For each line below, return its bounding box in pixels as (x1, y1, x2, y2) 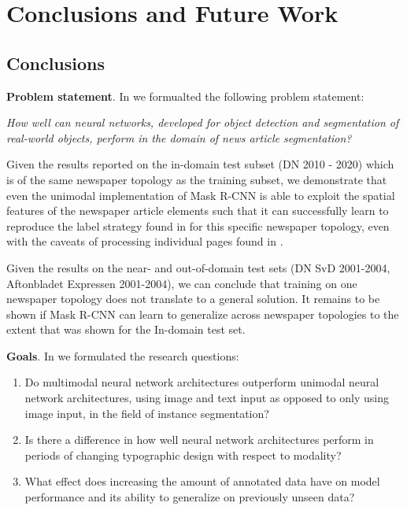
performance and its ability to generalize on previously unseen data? (24, 489, 355, 505)
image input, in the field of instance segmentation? (24, 405, 269, 421)
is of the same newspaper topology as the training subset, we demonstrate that (6, 171, 387, 187)
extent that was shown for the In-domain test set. (6, 321, 246, 338)
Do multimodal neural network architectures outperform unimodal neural (24, 374, 379, 390)
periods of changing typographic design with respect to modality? (24, 446, 342, 463)
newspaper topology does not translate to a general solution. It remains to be (6, 290, 380, 307)
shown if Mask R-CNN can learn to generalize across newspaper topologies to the (6, 305, 399, 322)
